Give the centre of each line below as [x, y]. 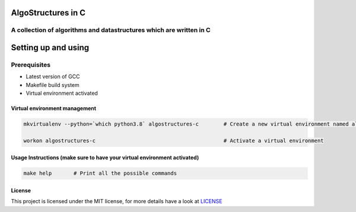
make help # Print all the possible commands [100, 174]
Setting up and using [50, 48]
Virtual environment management [54, 108]
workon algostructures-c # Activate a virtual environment [174, 140]
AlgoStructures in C [48, 13]
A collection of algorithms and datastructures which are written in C [111, 30]
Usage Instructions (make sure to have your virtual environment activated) [105, 158]
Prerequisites [31, 65]
